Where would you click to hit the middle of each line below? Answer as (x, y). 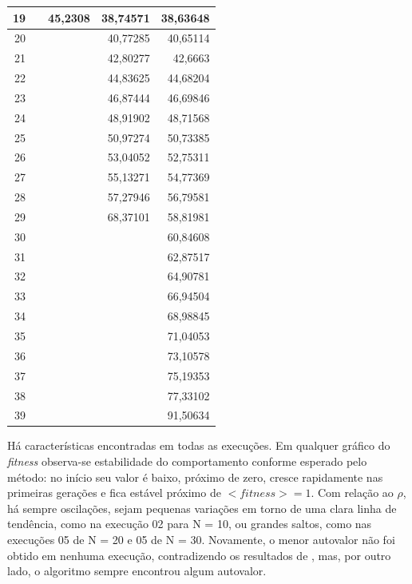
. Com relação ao (352, 493)
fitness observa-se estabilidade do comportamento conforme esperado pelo (187, 461)
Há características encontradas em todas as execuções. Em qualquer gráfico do (199, 445)
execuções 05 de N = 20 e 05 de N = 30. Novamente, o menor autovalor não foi (201, 540)
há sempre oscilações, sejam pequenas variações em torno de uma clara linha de (202, 508)
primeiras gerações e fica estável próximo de (114, 493)
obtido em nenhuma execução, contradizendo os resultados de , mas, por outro (199, 555)
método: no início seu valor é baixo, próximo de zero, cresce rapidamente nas (195, 477)
